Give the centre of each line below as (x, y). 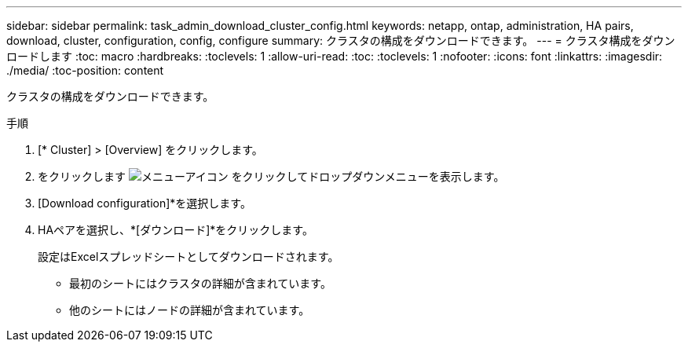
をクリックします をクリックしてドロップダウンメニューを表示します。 (271, 176)
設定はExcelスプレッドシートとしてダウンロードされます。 (188, 256)
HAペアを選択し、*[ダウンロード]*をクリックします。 (176, 230)
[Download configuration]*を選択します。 (145, 203)
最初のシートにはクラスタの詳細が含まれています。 (200, 283)
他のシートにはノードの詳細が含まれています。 (190, 310)
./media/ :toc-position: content (85, 70)
